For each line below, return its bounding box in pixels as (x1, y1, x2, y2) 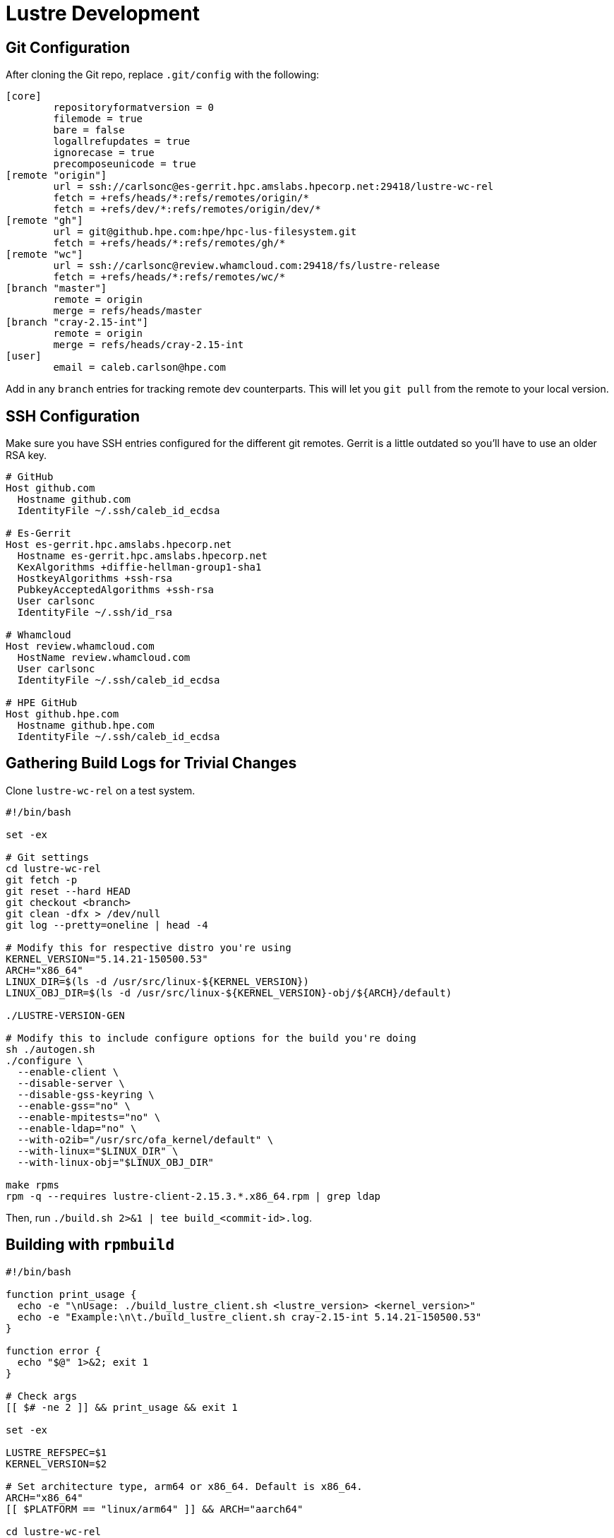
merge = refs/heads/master (53, 305, 203, 317)
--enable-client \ (17, 1066, 119, 1078)
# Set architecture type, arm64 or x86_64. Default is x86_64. (6, 1480, 363, 1492)
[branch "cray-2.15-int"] (6, 316, 149, 328)
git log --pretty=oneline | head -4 (6, 919, 208, 931)
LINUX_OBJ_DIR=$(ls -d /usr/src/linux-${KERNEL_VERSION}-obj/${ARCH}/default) (6, 986, 452, 998)
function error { (6, 1345, 101, 1357)
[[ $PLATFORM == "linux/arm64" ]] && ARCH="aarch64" (6, 1503, 303, 1515)
